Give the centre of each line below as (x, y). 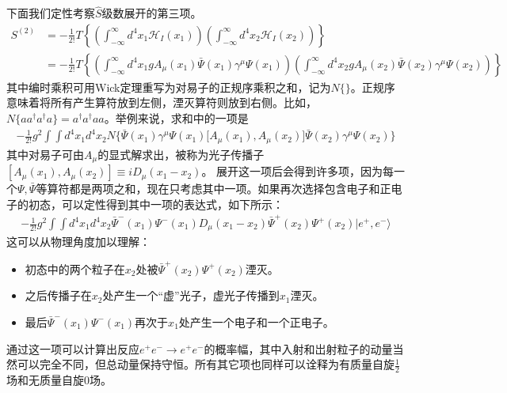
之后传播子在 (58, 295)
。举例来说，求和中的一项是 (176, 118)
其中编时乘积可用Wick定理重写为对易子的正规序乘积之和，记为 (169, 87)
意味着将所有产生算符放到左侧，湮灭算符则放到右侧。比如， (162, 102)
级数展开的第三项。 (152, 13)
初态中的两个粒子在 (75, 268)
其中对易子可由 (45, 154)
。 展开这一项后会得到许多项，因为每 (298, 171)
